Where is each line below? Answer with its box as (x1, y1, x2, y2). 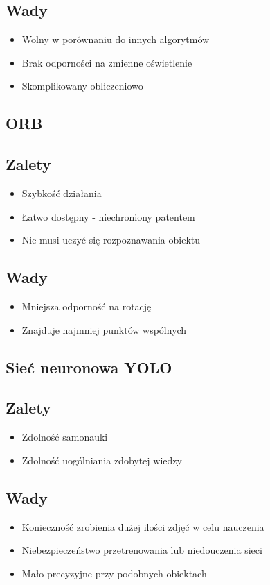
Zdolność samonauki (21, 430, 108, 444)
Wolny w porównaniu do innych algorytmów (21, 32, 210, 46)
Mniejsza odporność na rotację (21, 298, 152, 313)
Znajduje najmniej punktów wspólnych (21, 322, 187, 337)
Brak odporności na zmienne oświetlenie (21, 55, 192, 69)
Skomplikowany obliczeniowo (21, 78, 143, 93)
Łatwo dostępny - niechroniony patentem (21, 209, 195, 223)
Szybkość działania (21, 185, 102, 200)
